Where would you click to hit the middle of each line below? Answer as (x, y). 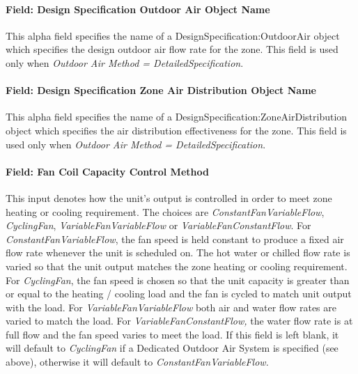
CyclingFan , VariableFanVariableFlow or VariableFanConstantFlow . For (158, 225)
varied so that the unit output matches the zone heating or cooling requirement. (177, 266)
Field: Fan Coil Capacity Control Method (107, 171)
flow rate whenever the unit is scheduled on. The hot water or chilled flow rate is (178, 252)
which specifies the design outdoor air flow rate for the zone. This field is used (172, 49)
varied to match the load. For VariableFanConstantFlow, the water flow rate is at (179, 321)
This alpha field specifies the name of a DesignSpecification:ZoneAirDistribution (177, 117)
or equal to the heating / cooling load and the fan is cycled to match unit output (179, 294)
